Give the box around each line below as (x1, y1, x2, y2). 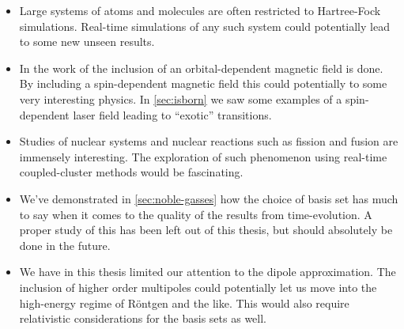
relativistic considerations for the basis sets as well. (19, 310, 266, 327)
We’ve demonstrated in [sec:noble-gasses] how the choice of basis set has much (19, 190, 398, 206)
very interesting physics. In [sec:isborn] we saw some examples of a (19, 90, 342, 107)
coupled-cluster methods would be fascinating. (19, 164, 244, 180)
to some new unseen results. (19, 33, 155, 50)
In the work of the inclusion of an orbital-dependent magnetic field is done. (19, 59, 383, 76)
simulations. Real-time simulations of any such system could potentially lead (19, 17, 390, 34)
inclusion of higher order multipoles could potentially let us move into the (19, 278, 377, 295)
